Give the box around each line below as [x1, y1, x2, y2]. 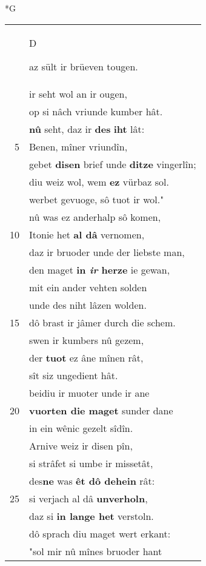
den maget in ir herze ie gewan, [29, 262, 170, 277]
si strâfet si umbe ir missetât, [29, 456, 153, 470]
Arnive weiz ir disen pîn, [29, 438, 133, 453]
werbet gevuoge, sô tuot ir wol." [29, 192, 164, 206]
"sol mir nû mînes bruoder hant [29, 544, 162, 558]
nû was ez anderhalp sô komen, [29, 209, 161, 224]
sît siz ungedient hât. [29, 368, 118, 382]
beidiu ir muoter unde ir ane [29, 385, 150, 400]
